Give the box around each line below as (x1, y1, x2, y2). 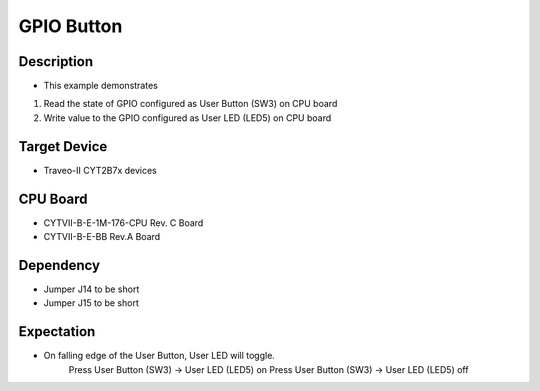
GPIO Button (18, 15, 123, 37)
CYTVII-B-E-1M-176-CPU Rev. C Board (43, 216, 204, 229)
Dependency (18, 256, 100, 274)
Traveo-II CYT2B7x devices (43, 164, 157, 176)
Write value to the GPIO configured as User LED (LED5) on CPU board (43, 111, 332, 124)
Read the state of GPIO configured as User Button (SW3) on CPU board (43, 98, 338, 110)
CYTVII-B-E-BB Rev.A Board (43, 231, 161, 243)
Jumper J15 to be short (43, 297, 139, 309)
